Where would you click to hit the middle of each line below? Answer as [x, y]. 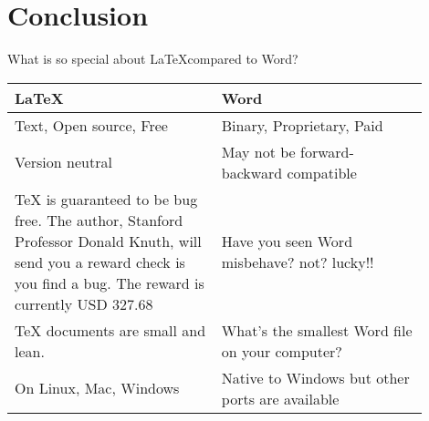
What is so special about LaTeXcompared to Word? [153, 59]
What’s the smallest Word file [317, 330]
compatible [322, 172]
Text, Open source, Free [91, 125]
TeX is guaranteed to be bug [106, 199]
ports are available [280, 398]
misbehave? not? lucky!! [298, 262]
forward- [327, 151]
